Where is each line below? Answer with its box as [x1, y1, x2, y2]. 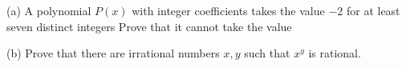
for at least [346, 2, 400, 18]
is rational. [308, 45, 361, 61]
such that [244, 45, 290, 61]
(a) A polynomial [6, 2, 91, 18]
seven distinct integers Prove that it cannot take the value [6, 18, 292, 34]
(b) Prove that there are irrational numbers [6, 45, 220, 61]
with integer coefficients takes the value [132, 2, 325, 18]
